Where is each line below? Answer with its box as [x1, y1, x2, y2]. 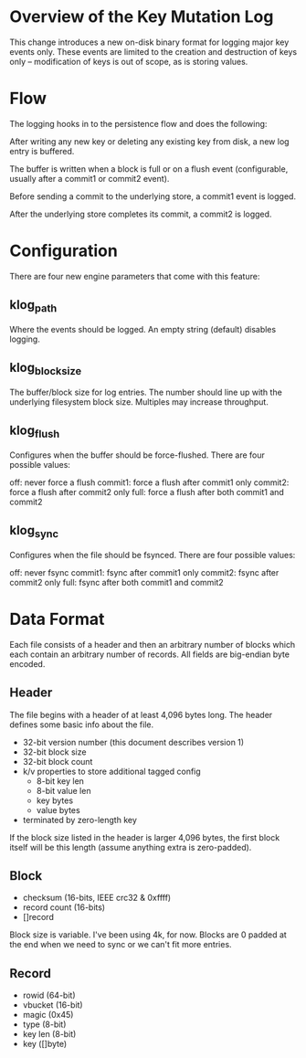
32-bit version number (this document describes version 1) [22, 736, 245, 747]
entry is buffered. [9, 145, 75, 156]
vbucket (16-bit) [22, 1000, 84, 1010]
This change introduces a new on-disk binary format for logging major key [9, 37, 290, 48]
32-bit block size [22, 746, 87, 757]
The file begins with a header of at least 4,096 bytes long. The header [9, 709, 273, 720]
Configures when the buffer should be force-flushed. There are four [9, 450, 265, 460]
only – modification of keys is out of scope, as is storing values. [9, 56, 248, 67]
